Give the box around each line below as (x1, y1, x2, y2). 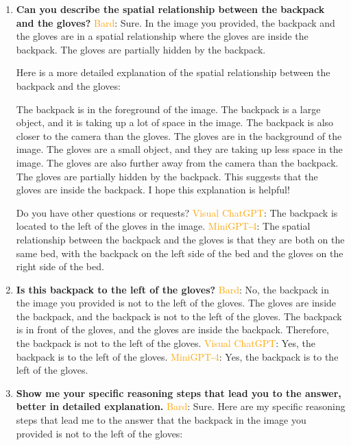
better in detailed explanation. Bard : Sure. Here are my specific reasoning (16, 399, 346, 413)
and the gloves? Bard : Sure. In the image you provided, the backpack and (16, 15, 335, 29)
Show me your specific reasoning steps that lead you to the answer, (16, 385, 341, 400)
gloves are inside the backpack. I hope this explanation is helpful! (16, 182, 290, 197)
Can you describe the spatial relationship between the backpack (16, 2, 325, 16)
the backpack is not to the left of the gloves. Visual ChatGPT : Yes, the (16, 336, 315, 350)
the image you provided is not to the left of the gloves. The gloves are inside (16, 296, 337, 310)
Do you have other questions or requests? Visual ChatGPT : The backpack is (16, 205, 338, 219)
